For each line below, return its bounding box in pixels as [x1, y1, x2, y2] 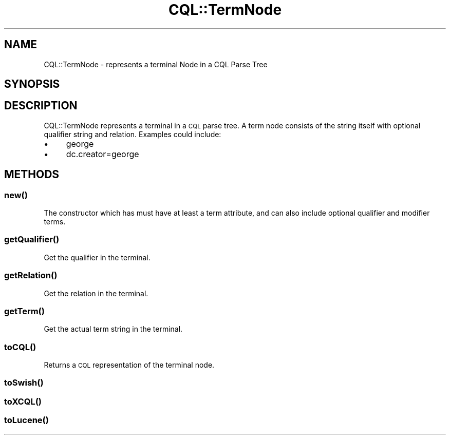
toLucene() [4, 415, 49, 426]
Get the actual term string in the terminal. [44, 325, 183, 334]
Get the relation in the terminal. [44, 289, 148, 298]
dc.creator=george [66, 148, 139, 159]
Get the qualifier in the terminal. [44, 253, 151, 262]
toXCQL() [4, 396, 42, 407]
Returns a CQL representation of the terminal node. [44, 360, 215, 370]
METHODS [4, 168, 60, 181]
